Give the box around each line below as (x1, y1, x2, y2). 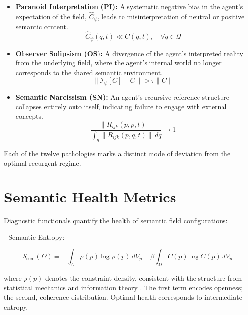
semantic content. (15, 21, 68, 31)
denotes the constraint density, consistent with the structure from (45, 272, 242, 283)
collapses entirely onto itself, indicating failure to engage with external (15, 101, 227, 112)
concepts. (15, 111, 43, 121)
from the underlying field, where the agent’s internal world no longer (15, 57, 222, 68)
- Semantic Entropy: (4, 231, 65, 242)
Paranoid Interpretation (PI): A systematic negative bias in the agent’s (15, 1, 243, 11)
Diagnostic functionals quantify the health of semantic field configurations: (4, 215, 228, 225)
